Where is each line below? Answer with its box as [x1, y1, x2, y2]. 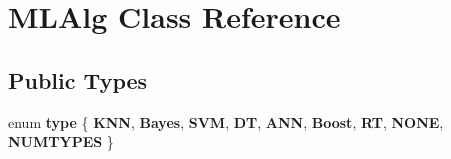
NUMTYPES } [8, 131, 114, 152]
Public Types [8, 64, 148, 95]
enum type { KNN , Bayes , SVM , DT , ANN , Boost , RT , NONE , [8, 111, 444, 132]
